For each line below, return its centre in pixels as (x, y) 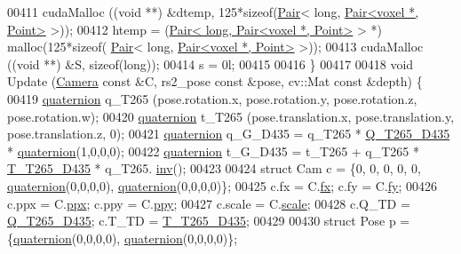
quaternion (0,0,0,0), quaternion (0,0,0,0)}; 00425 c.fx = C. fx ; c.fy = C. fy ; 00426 (223, 185)
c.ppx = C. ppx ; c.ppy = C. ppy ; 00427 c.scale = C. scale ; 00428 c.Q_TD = (209, 203)
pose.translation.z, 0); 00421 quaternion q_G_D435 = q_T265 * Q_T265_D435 (229, 134)
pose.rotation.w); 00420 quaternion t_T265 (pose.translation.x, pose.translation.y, (231, 116)
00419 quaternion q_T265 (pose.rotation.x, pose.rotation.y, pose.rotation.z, (212, 98)
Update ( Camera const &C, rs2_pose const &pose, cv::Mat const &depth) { (215, 81)
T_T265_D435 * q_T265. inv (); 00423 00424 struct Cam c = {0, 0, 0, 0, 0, (214, 168)
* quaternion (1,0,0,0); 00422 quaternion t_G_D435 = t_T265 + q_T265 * (214, 151)
